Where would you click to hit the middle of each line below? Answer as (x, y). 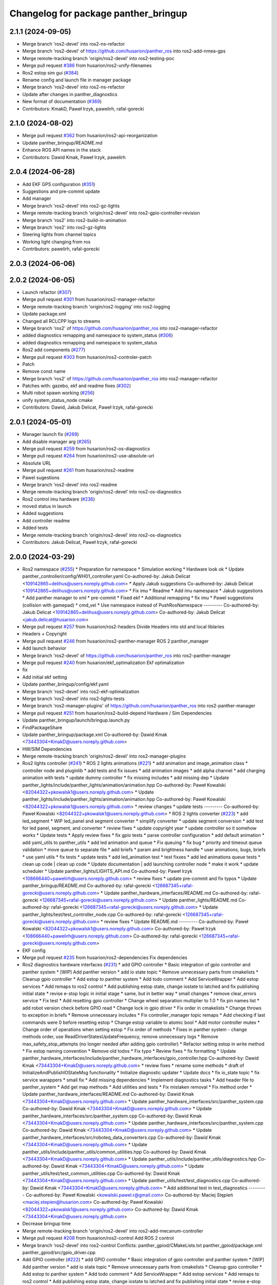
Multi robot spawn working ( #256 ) (58, 393)
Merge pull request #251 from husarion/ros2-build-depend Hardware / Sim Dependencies (117, 713)
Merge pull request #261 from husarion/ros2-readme (78, 470)
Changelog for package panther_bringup (98, 13)
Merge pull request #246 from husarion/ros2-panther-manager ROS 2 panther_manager (115, 641)
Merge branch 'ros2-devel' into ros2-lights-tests (74, 699)
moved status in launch (47, 506)
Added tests (35, 528)
